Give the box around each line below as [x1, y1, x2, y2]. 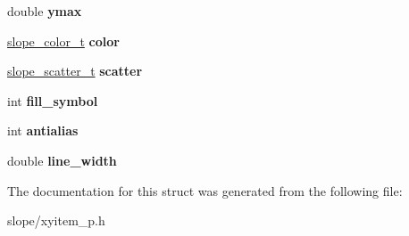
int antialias [7, 121, 79, 140]
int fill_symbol [7, 91, 98, 110]
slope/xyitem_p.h [7, 211, 105, 230]
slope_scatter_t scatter [7, 61, 143, 80]
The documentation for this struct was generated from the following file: [7, 181, 403, 199]
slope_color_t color [7, 31, 120, 50]
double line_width [7, 151, 117, 169]
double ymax [7, 2, 82, 20]
